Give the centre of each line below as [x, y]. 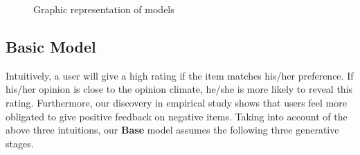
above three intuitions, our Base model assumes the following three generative [172, 130]
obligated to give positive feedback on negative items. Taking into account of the [177, 116]
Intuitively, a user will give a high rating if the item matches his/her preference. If [180, 75]
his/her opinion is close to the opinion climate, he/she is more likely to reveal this [179, 89]
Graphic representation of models [104, 9]
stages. [20, 143]
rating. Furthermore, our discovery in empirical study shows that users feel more [176, 102]
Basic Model [51, 46]
